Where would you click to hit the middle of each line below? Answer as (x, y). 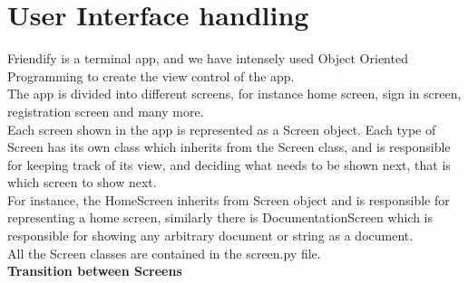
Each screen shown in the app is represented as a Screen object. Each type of (222, 129)
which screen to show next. (82, 182)
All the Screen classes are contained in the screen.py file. (164, 253)
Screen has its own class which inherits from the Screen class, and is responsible (229, 147)
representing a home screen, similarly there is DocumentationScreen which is (220, 217)
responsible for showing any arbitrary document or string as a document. (210, 236)
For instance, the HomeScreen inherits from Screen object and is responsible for (229, 199)
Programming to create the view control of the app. (151, 75)
